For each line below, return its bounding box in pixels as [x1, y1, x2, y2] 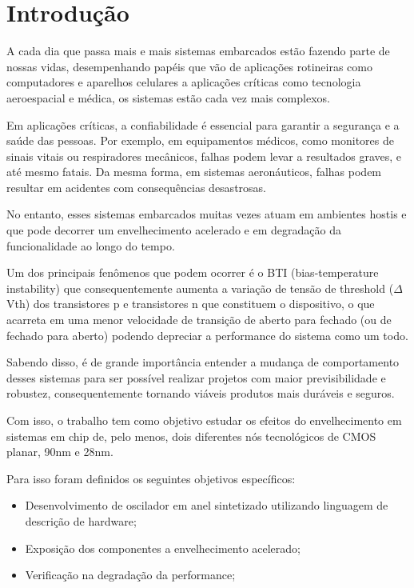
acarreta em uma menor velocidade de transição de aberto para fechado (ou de [6, 311, 392, 328]
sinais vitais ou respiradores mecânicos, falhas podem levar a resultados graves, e [6, 147, 402, 164]
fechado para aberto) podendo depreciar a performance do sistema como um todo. [6, 326, 408, 343]
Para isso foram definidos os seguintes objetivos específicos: [6, 470, 296, 486]
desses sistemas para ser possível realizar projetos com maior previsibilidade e [6, 369, 386, 386]
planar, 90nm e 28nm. [6, 443, 113, 460]
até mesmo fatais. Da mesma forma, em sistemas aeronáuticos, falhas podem [6, 163, 382, 180]
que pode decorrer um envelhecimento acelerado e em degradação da [6, 222, 341, 238]
